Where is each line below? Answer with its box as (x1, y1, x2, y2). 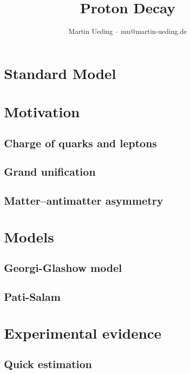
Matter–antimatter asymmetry (4, 193, 164, 208)
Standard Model (4, 63, 116, 83)
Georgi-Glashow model (4, 260, 122, 275)
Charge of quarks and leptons (4, 135, 157, 150)
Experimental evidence (4, 322, 162, 343)
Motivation (4, 102, 80, 122)
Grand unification (4, 164, 96, 179)
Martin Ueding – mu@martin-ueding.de (68, 26, 187, 36)
